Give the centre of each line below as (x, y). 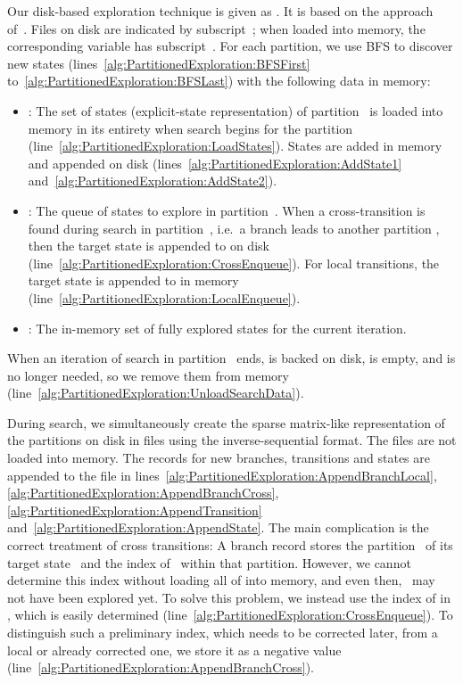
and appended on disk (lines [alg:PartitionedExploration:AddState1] (215, 163)
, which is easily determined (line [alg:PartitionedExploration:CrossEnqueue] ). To (230, 615)
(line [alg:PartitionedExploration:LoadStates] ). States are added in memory (235, 146)
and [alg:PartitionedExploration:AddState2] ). (153, 181)
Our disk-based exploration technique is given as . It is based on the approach (220, 11)
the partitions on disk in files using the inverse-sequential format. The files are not (232, 440)
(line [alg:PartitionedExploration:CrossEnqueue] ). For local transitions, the (234, 263)
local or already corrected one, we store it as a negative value (174, 650)
